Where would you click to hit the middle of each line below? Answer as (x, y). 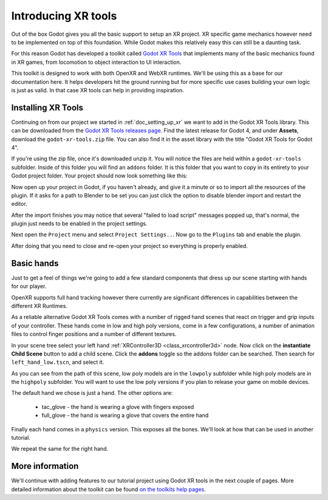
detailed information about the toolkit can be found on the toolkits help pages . (108, 489)
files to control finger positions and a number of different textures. (94, 334)
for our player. (29, 286)
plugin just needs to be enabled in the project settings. (79, 224)
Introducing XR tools (64, 16)
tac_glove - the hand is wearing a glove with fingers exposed (118, 406)
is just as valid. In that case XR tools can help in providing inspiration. (98, 90)
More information (45, 466)
